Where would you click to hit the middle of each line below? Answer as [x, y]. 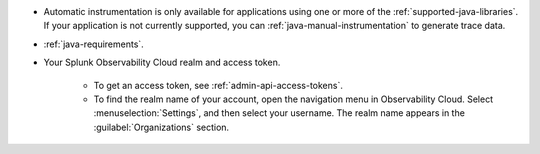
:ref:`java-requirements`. [93, 44]
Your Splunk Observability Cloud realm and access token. [162, 62]
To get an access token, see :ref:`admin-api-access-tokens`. [218, 85]
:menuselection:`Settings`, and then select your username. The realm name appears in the [279, 113]
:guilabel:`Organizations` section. [161, 127]
